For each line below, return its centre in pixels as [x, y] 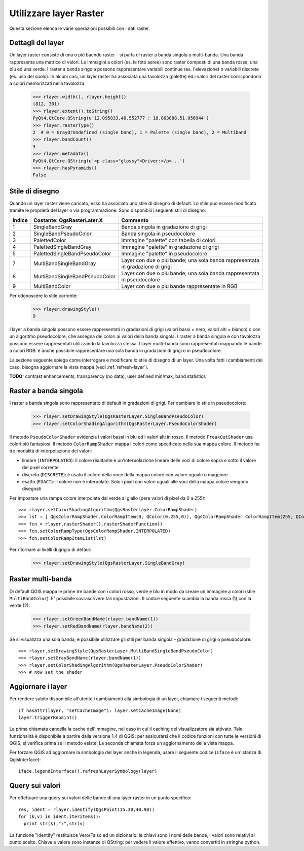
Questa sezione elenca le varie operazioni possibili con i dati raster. [80, 28]
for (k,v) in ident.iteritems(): [60, 816]
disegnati [32, 489]
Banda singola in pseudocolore [158, 234]
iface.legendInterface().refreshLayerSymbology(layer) [88, 771]
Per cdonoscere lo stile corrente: [44, 296]
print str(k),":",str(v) [54, 824]
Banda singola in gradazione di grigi [164, 227]
